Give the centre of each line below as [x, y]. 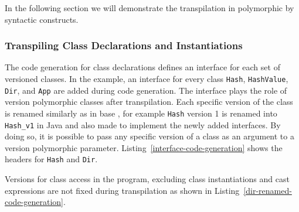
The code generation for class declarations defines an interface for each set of [142, 67]
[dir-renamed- [268, 190]
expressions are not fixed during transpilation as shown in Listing [122, 190]
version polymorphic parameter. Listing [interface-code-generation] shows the [144, 147]
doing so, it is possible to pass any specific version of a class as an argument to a [149, 136]
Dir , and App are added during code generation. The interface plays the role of [146, 90]
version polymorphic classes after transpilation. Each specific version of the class [149, 102]
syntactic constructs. [42, 19]
